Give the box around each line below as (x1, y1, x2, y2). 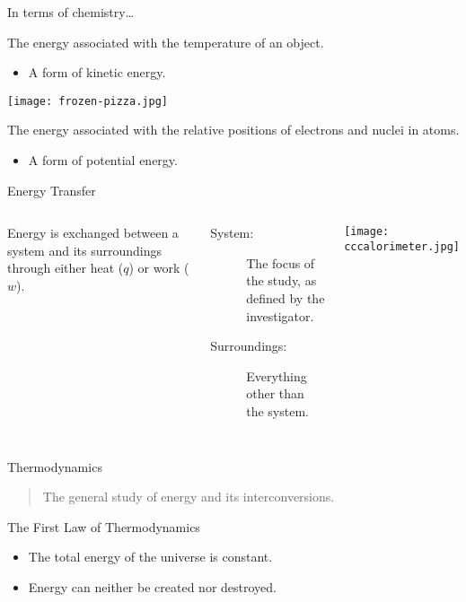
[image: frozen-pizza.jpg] (7, 94, 168, 108)
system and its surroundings (7, 240, 162, 259)
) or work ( (128, 258, 189, 277)
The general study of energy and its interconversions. (42, 487, 335, 506)
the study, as (246, 271, 317, 290)
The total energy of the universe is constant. (28, 547, 273, 566)
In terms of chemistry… (7, 3, 135, 21)
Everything (246, 366, 307, 385)
